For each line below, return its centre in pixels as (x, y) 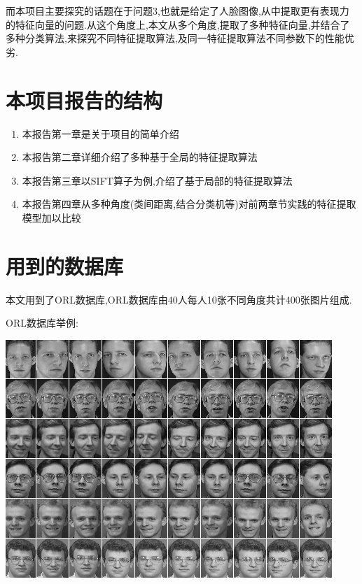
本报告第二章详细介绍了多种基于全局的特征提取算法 (140, 157)
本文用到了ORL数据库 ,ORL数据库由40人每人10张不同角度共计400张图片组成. (179, 299)
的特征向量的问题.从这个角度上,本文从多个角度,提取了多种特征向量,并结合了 (178, 24)
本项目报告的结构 (84, 100)
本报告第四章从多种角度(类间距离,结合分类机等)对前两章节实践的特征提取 (189, 204)
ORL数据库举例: (42, 323)
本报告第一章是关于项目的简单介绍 (100, 133)
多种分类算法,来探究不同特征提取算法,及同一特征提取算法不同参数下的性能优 (180, 38)
